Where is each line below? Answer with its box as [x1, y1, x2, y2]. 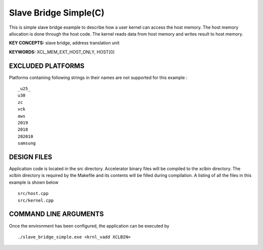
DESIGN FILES [9, 153, 52, 161]
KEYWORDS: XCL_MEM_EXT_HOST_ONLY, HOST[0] [9, 49, 114, 55]
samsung [18, 140, 36, 146]
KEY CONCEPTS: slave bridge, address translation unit [9, 40, 120, 46]
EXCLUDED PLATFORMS [9, 61, 85, 70]
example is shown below [9, 179, 58, 185]
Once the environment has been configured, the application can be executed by [9, 223, 169, 229]
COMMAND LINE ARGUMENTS [9, 210, 104, 218]
